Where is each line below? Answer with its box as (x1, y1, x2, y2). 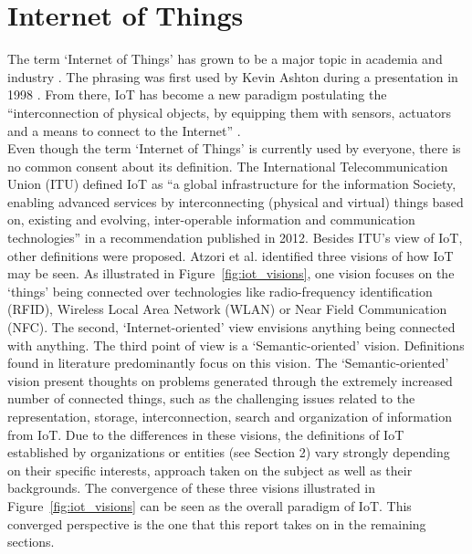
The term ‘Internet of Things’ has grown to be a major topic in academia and (7, 49, 443, 68)
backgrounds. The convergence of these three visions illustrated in (7, 478, 376, 497)
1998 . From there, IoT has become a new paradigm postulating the (7, 85, 387, 104)
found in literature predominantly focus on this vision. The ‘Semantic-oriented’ (7, 353, 449, 372)
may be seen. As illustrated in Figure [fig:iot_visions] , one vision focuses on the (7, 264, 455, 283)
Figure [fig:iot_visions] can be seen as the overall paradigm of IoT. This (7, 496, 412, 515)
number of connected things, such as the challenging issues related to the (7, 389, 415, 408)
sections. (7, 532, 55, 551)
